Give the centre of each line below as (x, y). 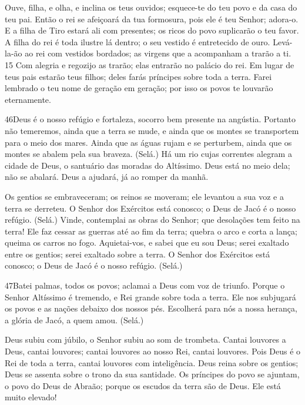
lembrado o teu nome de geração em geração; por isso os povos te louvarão (139, 88)
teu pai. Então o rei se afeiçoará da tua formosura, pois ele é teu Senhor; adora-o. (152, 19)
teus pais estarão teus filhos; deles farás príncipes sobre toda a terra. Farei (138, 76)
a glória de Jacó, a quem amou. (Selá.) (74, 319)
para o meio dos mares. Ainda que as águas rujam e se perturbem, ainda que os (148, 142)
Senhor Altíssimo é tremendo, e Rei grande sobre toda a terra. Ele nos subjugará (150, 297)
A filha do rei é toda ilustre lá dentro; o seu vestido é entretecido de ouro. (138, 41)
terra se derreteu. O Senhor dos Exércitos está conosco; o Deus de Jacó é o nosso (150, 208)
